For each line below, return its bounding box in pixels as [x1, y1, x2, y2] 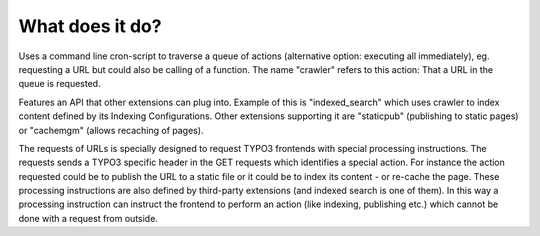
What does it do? [18, 15, 162, 37]
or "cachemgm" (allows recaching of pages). [18, 124, 204, 136]
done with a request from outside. [18, 212, 159, 224]
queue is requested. [18, 78, 101, 90]
